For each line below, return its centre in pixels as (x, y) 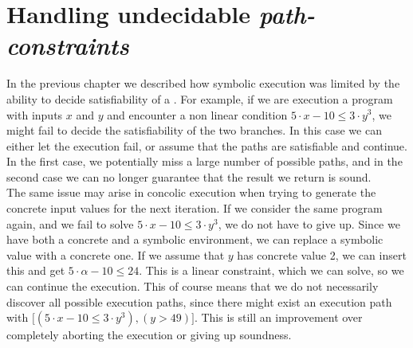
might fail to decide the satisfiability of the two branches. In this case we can (194, 130)
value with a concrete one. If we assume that (116, 254)
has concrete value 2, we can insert (322, 254)
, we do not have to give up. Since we (309, 223)
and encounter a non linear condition (197, 114)
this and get (36, 270)
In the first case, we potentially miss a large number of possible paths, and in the (205, 161)
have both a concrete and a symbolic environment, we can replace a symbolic (195, 239)
